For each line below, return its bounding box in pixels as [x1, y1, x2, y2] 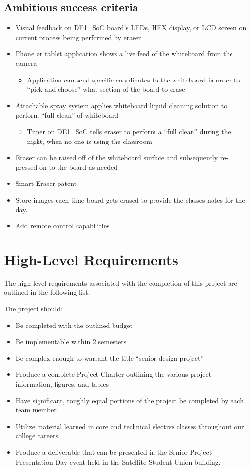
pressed [15, 162, 38, 172]
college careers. [15, 430, 60, 441]
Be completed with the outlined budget [15, 320, 133, 330]
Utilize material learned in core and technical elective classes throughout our [15, 421, 244, 431]
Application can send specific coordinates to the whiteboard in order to [27, 74, 240, 84]
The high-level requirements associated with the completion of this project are [4, 277, 237, 287]
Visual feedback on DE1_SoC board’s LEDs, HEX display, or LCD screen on [15, 22, 247, 33]
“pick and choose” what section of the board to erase [27, 84, 185, 94]
